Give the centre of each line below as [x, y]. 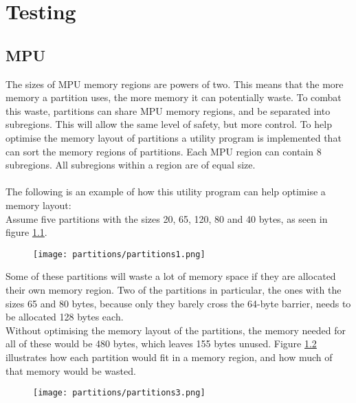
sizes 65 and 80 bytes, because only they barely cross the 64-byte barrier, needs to [178, 303]
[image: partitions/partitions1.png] [119, 254]
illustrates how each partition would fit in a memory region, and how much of [169, 357]
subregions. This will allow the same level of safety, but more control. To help [169, 124]
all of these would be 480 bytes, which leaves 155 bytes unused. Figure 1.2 [161, 344]
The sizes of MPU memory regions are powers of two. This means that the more [175, 84]
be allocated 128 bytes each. [65, 317]
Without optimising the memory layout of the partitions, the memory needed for [176, 330]
